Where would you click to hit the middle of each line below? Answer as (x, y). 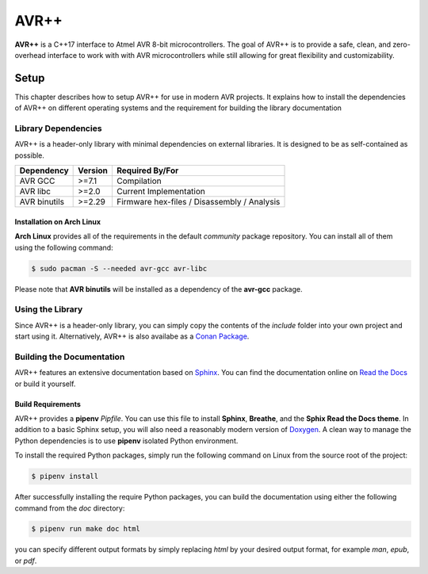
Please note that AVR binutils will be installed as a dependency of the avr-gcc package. (159, 289)
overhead (31, 55)
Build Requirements (48, 404)
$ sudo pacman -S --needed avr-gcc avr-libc (119, 268)
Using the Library (49, 309)
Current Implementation (161, 192)
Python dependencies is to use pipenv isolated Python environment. (126, 441)
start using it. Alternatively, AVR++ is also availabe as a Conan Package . (132, 336)
